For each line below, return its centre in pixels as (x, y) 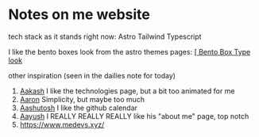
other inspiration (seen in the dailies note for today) (92, 75)
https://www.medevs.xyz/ (62, 124)
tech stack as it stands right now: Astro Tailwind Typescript (105, 36)
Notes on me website (79, 15)
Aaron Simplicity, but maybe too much (82, 99)
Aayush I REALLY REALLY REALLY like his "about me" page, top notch (134, 116)
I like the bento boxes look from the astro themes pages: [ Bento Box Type (129, 51)
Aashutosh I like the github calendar (78, 108)
